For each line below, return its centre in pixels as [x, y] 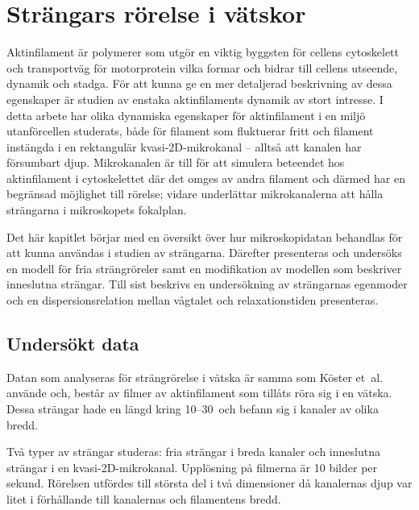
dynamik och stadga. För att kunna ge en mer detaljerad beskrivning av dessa [199, 83]
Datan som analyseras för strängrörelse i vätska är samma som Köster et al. [195, 377]
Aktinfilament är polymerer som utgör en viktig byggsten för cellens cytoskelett [203, 52]
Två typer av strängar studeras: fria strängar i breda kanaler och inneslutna [193, 452]
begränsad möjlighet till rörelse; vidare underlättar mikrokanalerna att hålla [195, 194]
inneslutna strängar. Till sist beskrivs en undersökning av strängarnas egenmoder [207, 284]
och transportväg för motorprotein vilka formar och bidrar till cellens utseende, [202, 67]
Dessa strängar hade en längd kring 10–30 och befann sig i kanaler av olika [193, 409]
